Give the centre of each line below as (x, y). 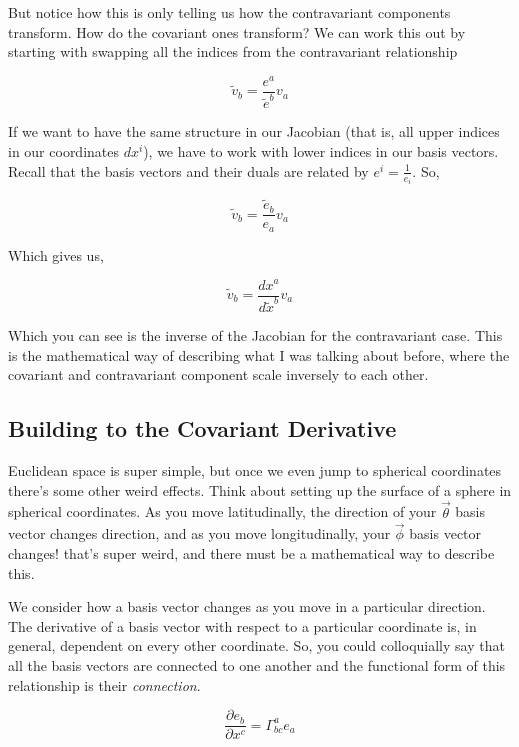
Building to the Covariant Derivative (202, 428)
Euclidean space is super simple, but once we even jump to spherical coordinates (255, 470)
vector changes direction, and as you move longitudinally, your (199, 533)
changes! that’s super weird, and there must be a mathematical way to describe (251, 552)
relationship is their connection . (104, 684)
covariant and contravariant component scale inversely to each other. (218, 374)
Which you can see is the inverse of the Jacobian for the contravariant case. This (255, 335)
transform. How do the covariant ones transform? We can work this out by (237, 31)
